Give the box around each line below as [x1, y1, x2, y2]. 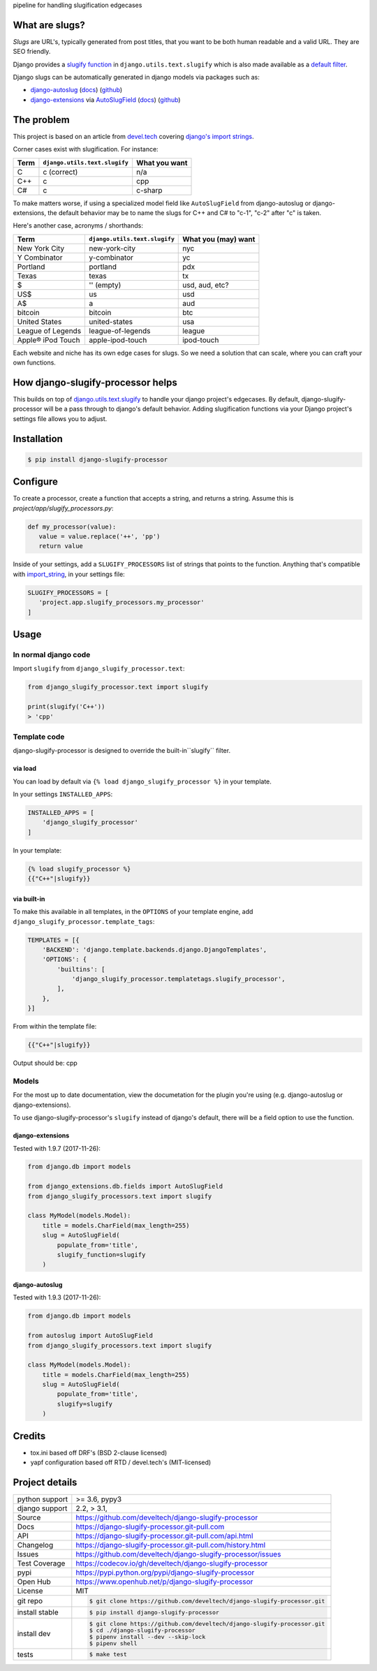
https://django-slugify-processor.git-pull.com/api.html [75, 1531, 253, 1541]
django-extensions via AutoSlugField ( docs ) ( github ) [30, 95, 181, 104]
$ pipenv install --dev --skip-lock [89, 1633, 206, 1640]
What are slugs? [13, 19, 85, 31]
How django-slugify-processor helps [13, 376, 177, 388]
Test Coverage [17, 1559, 66, 1568]
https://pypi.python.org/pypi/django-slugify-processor [75, 1568, 255, 1577]
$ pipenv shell [89, 1640, 138, 1647]
